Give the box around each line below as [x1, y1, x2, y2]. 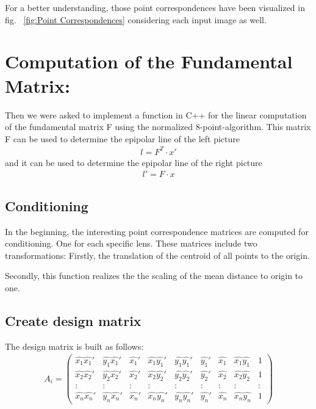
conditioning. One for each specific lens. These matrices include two [5, 237, 257, 250]
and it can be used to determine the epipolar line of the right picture [5, 156, 262, 168]
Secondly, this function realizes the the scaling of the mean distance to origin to [5, 269, 303, 282]
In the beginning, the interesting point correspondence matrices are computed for [5, 225, 309, 237]
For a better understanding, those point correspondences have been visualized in [5, 1, 305, 13]
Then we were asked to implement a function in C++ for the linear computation [5, 108, 307, 121]
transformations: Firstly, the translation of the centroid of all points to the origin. [5, 248, 310, 261]
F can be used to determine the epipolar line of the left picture [5, 132, 240, 145]
